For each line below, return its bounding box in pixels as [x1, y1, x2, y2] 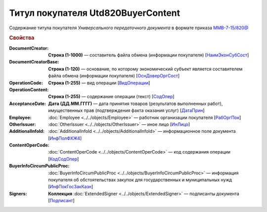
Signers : [9, 191, 27, 197]
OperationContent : [9, 87, 49, 93]
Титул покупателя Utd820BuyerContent [9, 7, 180, 18]
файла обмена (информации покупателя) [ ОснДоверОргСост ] [48, 73, 180, 79]
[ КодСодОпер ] [48, 156, 79, 162]
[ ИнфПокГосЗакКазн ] [48, 184, 93, 190]
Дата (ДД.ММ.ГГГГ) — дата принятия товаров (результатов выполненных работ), [48, 101, 223, 106]
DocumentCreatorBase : [9, 59, 59, 65]
